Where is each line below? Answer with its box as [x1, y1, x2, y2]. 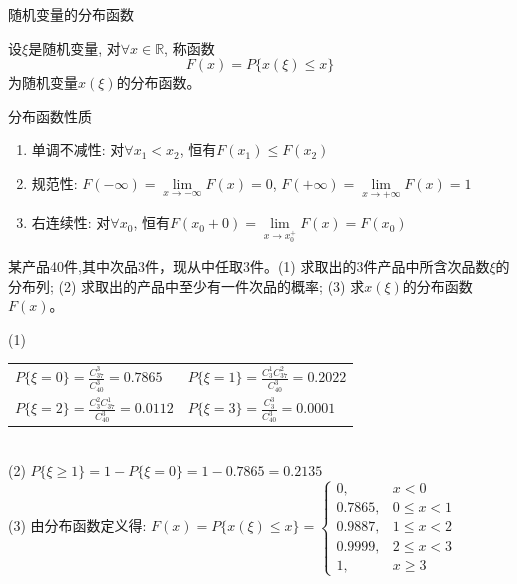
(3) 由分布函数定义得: [8, 515, 147, 536]
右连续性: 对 [31, 212, 111, 233]
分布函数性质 [8, 105, 92, 126]
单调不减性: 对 [31, 139, 125, 160]
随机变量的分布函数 [8, 4, 134, 24]
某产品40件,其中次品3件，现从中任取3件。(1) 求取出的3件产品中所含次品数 [8, 255, 490, 276]
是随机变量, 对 [28, 37, 121, 58]
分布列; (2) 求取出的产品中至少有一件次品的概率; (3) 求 [8, 275, 365, 296]
